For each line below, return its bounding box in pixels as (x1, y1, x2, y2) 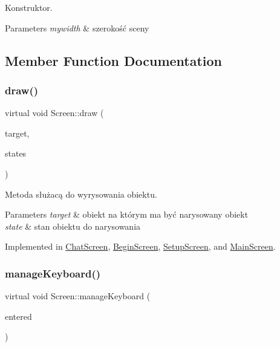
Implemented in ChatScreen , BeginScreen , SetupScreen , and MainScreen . (5, 240, 276, 253)
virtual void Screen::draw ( (5, 106, 104, 119)
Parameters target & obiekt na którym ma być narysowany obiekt (5, 208, 249, 221)
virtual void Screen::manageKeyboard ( (5, 290, 151, 302)
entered (5, 310, 32, 322)
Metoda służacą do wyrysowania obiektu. (5, 187, 157, 200)
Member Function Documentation (5, 51, 223, 70)
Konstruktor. (5, 1, 53, 13)
